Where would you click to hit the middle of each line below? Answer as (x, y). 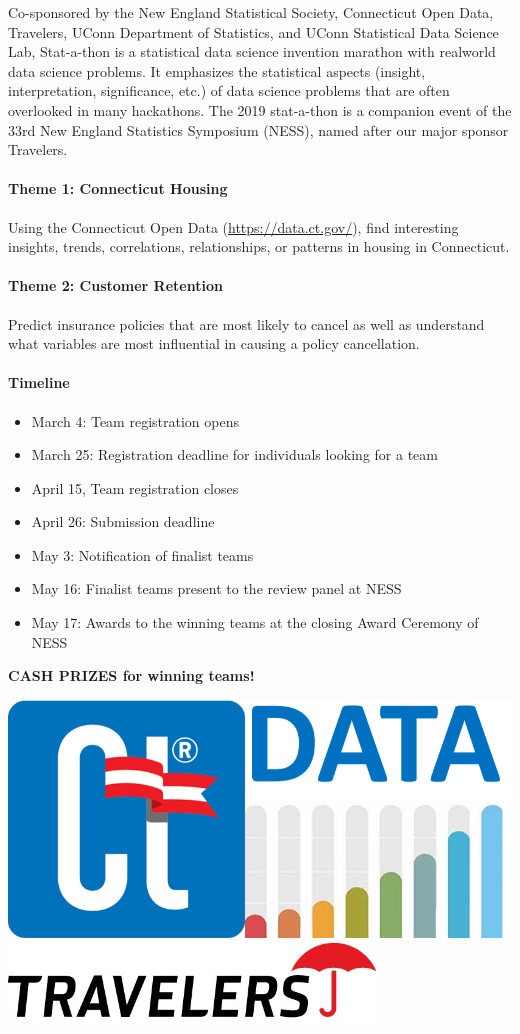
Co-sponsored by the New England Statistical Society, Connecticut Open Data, (251, 12)
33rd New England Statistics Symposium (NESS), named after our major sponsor (258, 129)
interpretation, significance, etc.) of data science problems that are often (229, 90)
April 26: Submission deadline (123, 521)
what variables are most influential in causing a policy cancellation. (214, 343)
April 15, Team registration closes (135, 487)
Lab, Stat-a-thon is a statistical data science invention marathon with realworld (252, 51)
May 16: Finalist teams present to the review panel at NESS (216, 588)
